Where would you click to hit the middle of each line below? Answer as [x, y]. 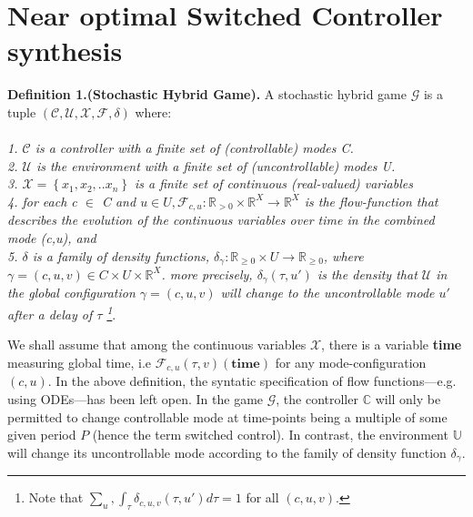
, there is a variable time [392, 345]
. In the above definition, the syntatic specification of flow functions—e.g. [252, 381]
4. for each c [42, 201]
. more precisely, [207, 274]
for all [262, 497]
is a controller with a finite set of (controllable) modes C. [194, 148]
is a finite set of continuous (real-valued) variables [273, 183]
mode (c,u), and [52, 237]
